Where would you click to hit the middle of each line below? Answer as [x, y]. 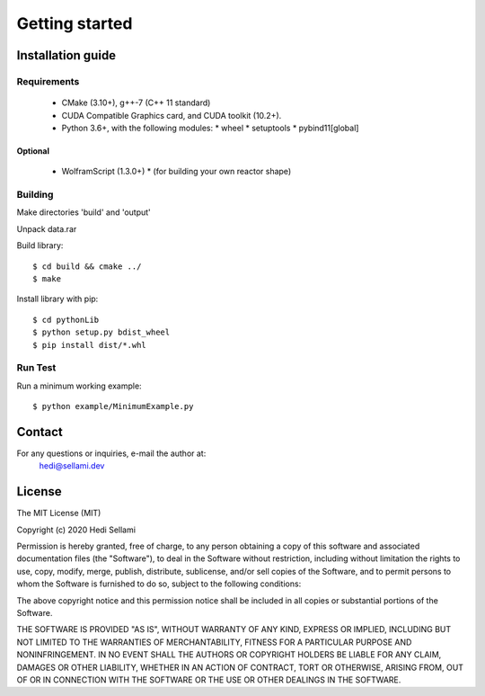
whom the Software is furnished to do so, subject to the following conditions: [159, 584]
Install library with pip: [57, 299]
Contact [40, 432]
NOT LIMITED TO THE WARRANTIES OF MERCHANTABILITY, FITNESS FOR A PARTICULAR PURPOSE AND [214, 642]
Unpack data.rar [47, 228]
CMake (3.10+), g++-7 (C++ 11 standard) [136, 103]
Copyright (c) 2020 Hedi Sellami [76, 530]
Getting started [75, 23]
